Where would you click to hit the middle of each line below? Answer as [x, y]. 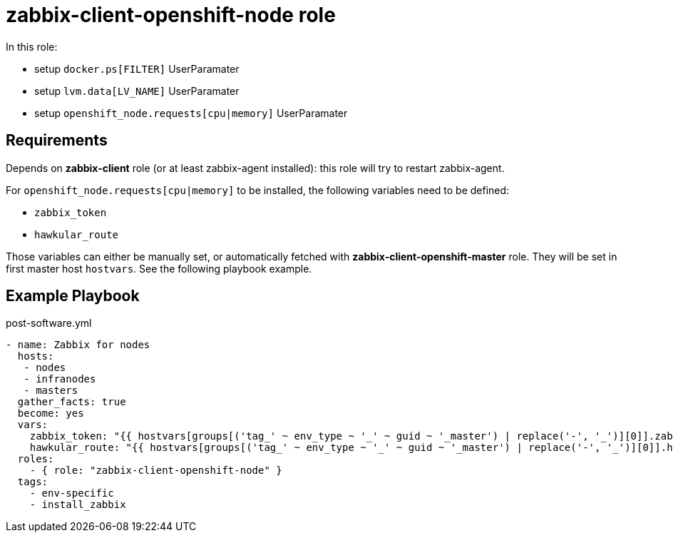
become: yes [51, 413]
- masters [51, 391]
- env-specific [72, 493]
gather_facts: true [72, 402]
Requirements [57, 141]
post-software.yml [49, 323]
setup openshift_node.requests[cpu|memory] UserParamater [191, 113]
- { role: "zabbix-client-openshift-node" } [156, 471]
